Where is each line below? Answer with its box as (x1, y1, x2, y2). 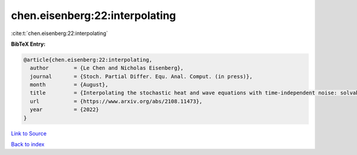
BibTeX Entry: (11, 40, 46, 48)
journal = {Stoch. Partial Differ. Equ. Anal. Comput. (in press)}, (30, 73, 253, 80)
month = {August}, (30, 81, 109, 88)
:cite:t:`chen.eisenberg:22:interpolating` (11, 30, 108, 37)
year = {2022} (30, 106, 99, 113)
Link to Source (11, 129, 47, 137)
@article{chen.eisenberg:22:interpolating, (23, 56, 153, 63)
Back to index (11, 141, 45, 148)
